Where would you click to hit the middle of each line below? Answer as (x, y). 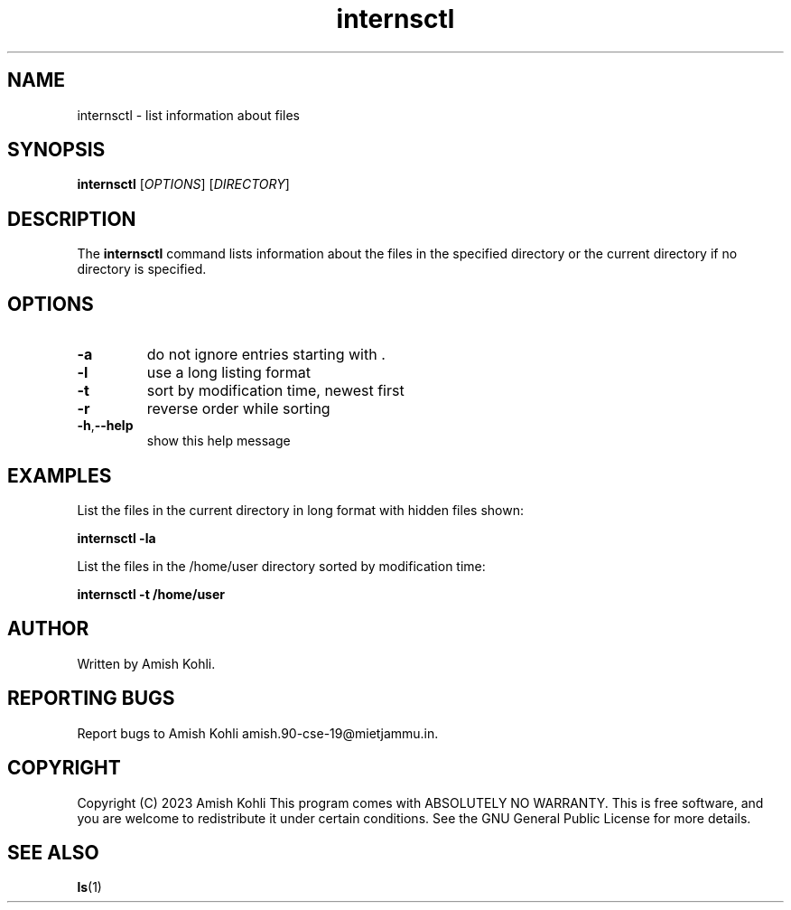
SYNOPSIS (56, 150)
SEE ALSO (53, 852)
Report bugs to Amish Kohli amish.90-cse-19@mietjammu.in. (258, 733)
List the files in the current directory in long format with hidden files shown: (300, 510)
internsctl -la (116, 538)
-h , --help (105, 426)
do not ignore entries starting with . (266, 355)
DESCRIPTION (72, 219)
